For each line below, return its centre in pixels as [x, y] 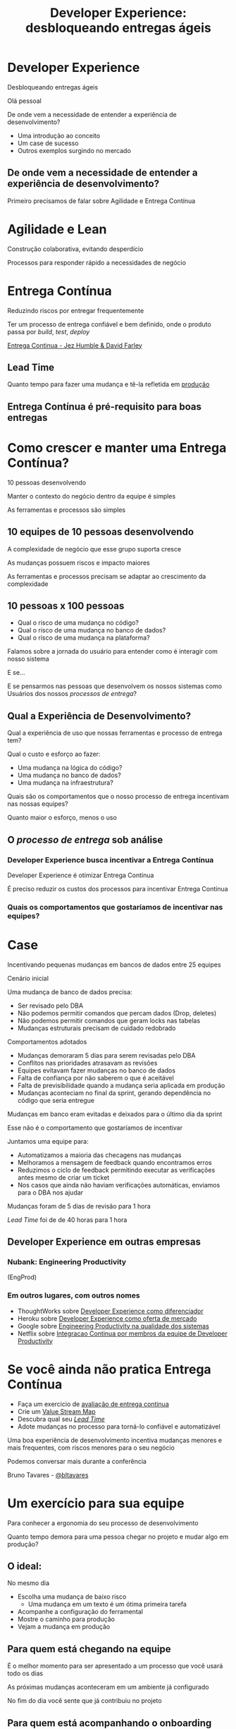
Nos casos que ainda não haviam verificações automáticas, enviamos [119, 1185]
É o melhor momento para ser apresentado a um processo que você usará [115, 1666]
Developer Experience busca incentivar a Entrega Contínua [111, 860]
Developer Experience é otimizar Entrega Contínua [81, 875]
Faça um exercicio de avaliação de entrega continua [93, 1404]
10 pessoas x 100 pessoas [66, 605]
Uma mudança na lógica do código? [70, 768]
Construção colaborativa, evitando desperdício [75, 249]
